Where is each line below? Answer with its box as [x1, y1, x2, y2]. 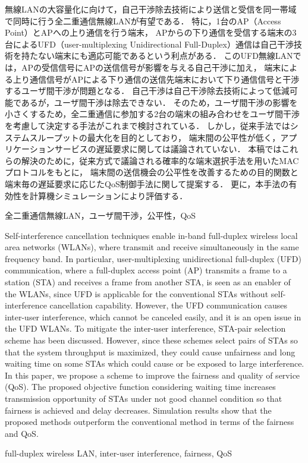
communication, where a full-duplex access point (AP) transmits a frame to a [5, 264, 287, 276]
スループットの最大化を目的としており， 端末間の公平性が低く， [29, 131, 281, 143]
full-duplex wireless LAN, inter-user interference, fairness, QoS [5, 447, 232, 459]
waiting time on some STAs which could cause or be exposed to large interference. [5, 357, 304, 370]
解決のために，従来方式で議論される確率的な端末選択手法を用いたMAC [21, 154, 299, 166]
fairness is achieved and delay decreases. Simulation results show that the [5, 404, 272, 416]
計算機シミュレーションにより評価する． [29, 189, 188, 201]
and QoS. [5, 427, 39, 439]
